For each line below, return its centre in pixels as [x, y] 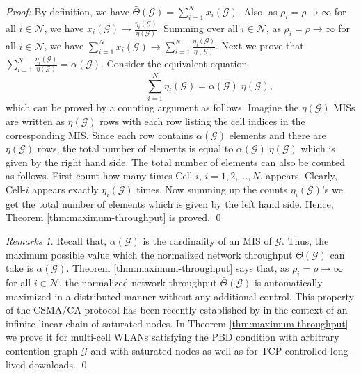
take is [19, 268]
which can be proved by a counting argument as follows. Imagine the [152, 107]
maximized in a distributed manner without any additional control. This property [180, 296]
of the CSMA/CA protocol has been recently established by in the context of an [177, 310]
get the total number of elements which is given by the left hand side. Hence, [170, 203]
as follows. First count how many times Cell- [101, 176]
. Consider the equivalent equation [174, 64]
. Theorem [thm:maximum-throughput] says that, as [178, 268]
